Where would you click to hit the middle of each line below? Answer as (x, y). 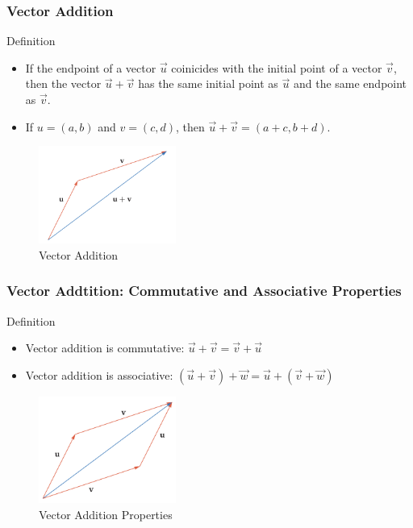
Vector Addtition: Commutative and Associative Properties (204, 291)
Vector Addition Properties (106, 514)
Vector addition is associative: (99, 374)
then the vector (63, 83)
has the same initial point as (208, 83)
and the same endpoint (350, 83)
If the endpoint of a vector (91, 67)
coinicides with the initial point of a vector (277, 67)
